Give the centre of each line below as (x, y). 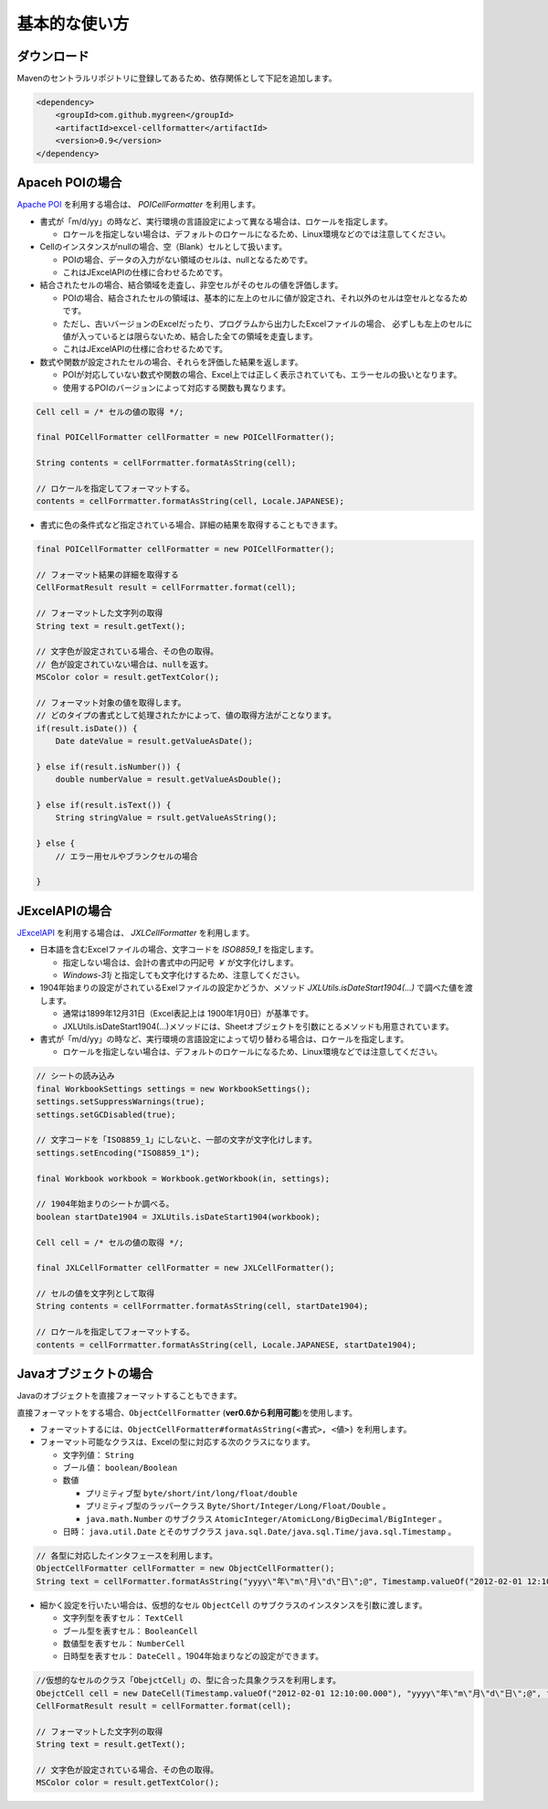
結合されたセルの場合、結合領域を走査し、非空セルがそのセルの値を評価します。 (191, 285)
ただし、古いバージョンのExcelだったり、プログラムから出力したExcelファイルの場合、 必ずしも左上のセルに (268, 324)
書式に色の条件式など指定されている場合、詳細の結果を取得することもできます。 (191, 525)
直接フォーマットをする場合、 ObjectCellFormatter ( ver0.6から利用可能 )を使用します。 (187, 1412)
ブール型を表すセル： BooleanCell (130, 1631)
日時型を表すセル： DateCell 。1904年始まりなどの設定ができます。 (193, 1656)
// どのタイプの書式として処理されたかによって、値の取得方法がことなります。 (186, 716)
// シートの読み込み (75, 1076)
